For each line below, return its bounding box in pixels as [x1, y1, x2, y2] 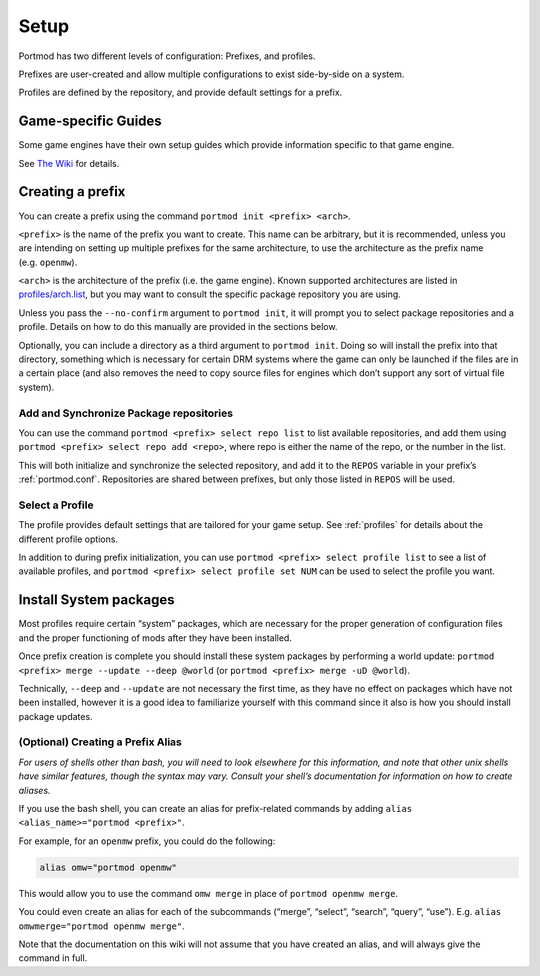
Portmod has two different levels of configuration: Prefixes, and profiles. [18, 50, 316, 62]
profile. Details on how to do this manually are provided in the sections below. [18, 321, 338, 333]
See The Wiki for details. [18, 157, 120, 169]
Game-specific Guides [18, 113, 162, 130]
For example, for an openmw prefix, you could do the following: [18, 835, 276, 847]
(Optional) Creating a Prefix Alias [18, 735, 182, 749]
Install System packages [18, 591, 175, 609]
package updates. [18, 710, 94, 722]
